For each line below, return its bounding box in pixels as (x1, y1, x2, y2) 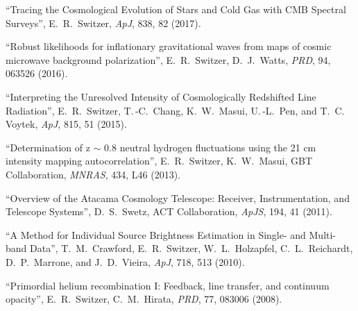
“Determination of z (6, 140, 90, 154)
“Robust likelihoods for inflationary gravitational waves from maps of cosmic (6, 39, 332, 53)
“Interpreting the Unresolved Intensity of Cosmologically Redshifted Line (6, 89, 316, 103)
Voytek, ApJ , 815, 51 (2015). (6, 117, 127, 131)
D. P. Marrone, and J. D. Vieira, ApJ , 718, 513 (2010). (6, 254, 245, 269)
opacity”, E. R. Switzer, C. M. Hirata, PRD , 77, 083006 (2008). (6, 292, 282, 306)
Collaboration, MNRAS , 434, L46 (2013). (6, 167, 180, 181)
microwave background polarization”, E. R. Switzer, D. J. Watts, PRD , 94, (6, 52, 331, 67)
